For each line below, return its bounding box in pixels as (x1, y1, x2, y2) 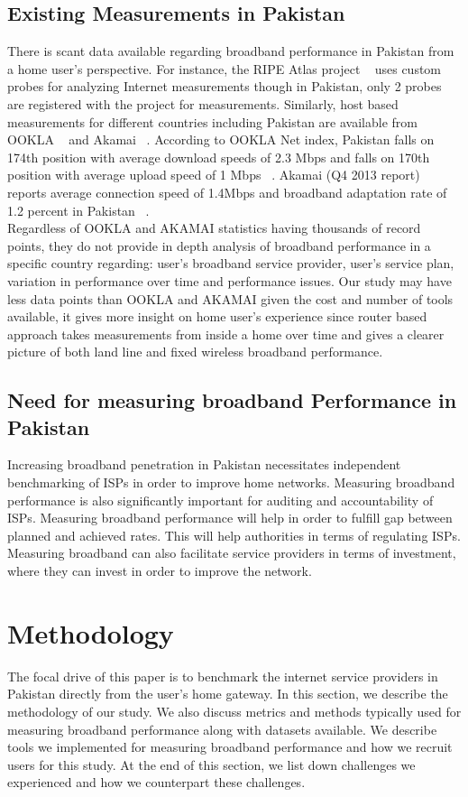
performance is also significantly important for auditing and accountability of (7, 490, 434, 509)
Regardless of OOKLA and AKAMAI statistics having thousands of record (7, 218, 421, 237)
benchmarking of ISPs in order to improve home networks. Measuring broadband (7, 473, 455, 492)
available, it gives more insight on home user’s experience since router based (7, 307, 427, 326)
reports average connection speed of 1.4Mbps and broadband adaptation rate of (7, 182, 447, 201)
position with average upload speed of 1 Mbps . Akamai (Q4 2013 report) (7, 165, 420, 184)
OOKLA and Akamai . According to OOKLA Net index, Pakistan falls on (7, 130, 435, 149)
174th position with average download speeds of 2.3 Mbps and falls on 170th (7, 147, 430, 166)
